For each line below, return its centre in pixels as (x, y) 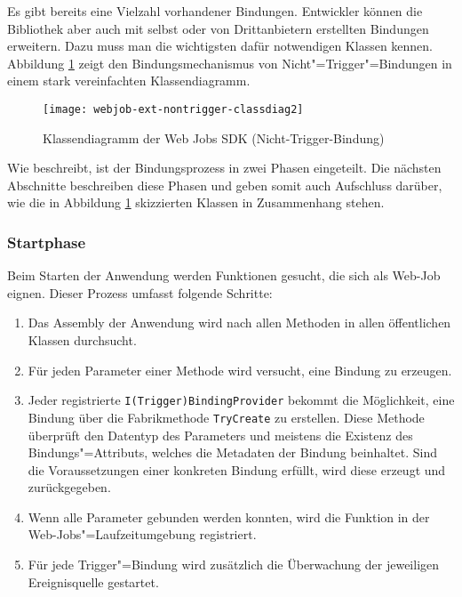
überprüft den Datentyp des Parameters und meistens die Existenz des (220, 435)
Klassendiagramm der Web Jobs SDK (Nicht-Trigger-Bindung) (214, 137)
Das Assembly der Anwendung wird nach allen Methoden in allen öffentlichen (239, 323)
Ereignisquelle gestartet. (93, 581)
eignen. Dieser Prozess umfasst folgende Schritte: (140, 292)
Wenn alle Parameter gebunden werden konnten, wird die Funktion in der (229, 516)
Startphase (47, 242)
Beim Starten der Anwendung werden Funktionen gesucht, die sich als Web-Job (224, 275)
